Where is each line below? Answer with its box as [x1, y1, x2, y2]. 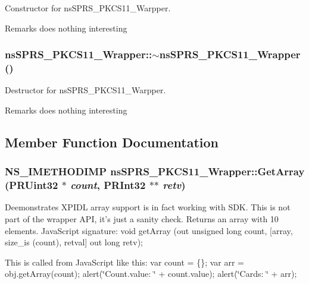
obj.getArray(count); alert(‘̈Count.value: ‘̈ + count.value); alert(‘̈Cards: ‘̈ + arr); [5, 267, 297, 280]
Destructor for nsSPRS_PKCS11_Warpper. [5, 84, 166, 96]
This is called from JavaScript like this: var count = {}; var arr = [5, 255, 244, 268]
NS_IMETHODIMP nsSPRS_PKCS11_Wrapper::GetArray [5, 164, 305, 179]
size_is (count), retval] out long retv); [5, 236, 143, 248]
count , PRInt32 [70, 178, 146, 193]
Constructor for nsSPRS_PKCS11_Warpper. [5, 2, 171, 14]
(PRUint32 [5, 178, 58, 193]
